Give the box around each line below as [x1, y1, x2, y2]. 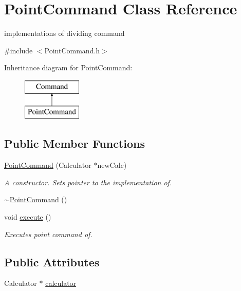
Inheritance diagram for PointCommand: [4, 62, 133, 73]
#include [4, 45, 33, 55]
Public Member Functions [4, 135, 145, 151]
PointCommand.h [44, 45, 100, 55]
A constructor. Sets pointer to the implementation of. [4, 177, 172, 187]
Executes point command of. [4, 228, 92, 239]
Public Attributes [4, 254, 100, 269]
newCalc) [97, 160, 127, 170]
